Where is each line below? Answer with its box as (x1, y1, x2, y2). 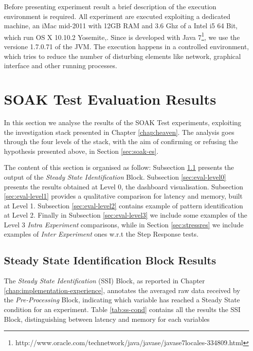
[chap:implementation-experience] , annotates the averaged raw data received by (4, 285, 240, 295)
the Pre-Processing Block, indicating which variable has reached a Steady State (4, 295, 240, 305)
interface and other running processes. (4, 60, 117, 71)
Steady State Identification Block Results (4, 253, 217, 268)
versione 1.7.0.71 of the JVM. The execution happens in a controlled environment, (4, 41, 249, 52)
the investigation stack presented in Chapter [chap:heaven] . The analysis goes (4, 127, 235, 137)
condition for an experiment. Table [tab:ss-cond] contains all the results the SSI (4, 304, 241, 314)
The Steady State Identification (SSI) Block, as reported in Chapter (4, 276, 205, 286)
